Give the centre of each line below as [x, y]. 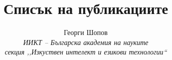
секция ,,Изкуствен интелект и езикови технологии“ [86, 52]
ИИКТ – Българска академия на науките [86, 42]
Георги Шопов [86, 32]
